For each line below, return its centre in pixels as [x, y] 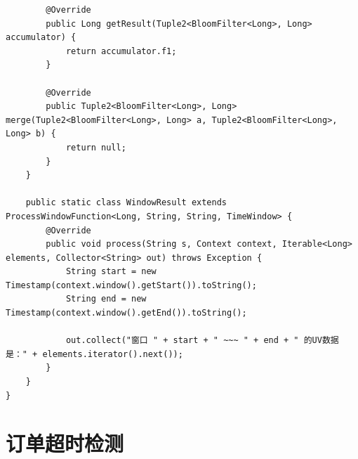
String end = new [106, 299]
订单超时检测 [65, 443]
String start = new [111, 272]
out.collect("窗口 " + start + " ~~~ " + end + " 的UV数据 [202, 341]
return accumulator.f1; [121, 51]
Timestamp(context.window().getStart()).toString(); [131, 285]
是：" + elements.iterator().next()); [94, 354]
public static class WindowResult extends [126, 203]
